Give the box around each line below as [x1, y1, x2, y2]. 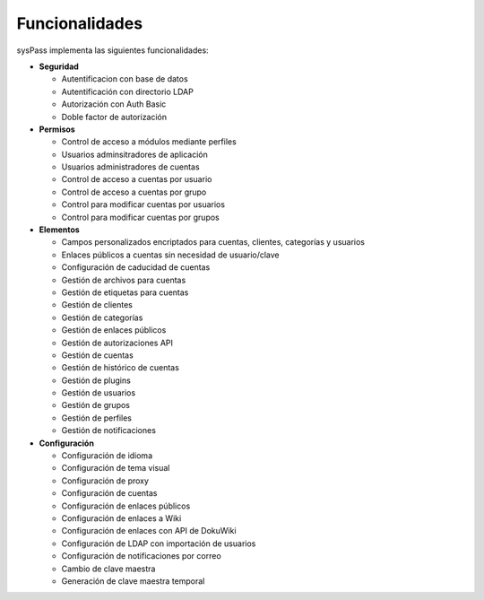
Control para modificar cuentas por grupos [61, 212, 220, 222]
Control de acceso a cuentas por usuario [61, 174, 212, 185]
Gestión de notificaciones [61, 425, 157, 436]
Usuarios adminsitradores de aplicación [61, 149, 208, 160]
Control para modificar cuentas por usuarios [61, 199, 226, 210]
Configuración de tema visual [61, 463, 170, 474]
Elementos [39, 224, 80, 235]
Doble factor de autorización [61, 111, 168, 122]
